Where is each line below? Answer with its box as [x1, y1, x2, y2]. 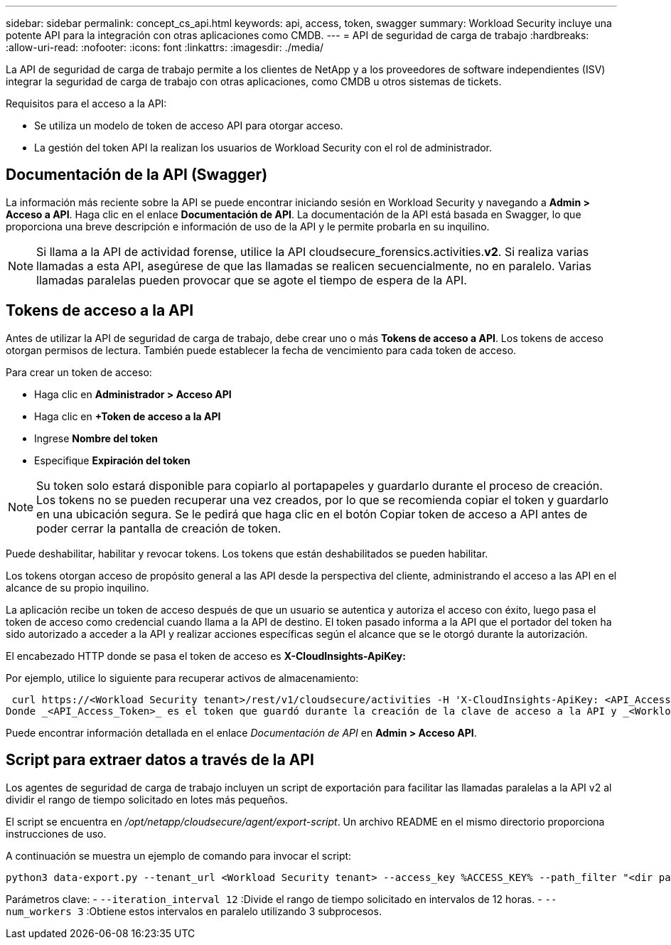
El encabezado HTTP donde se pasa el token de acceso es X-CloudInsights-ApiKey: [6, 649, 406, 662]
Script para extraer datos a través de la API [6, 751, 314, 769]
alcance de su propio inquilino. [6, 581, 149, 594]
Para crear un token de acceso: [6, 365, 152, 378]
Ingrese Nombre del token [34, 432, 158, 444]
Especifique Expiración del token [34, 454, 190, 466]
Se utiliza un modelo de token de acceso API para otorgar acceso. [34, 119, 343, 132]
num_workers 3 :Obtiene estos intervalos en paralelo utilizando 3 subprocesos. [6, 904, 382, 917]
